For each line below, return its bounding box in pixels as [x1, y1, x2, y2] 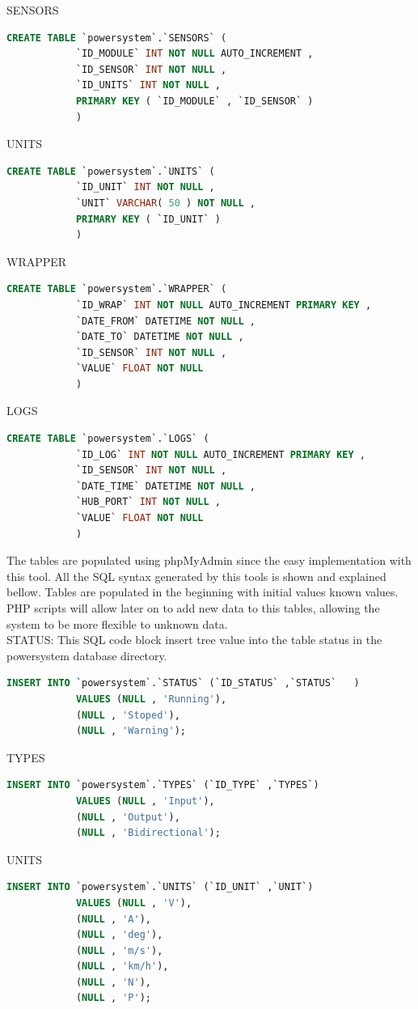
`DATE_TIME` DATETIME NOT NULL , [75, 480, 255, 492]
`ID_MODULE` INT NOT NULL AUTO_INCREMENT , [75, 48, 314, 60]
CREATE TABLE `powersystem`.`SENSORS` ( [6, 32, 227, 44]
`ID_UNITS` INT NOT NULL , [75, 79, 221, 91]
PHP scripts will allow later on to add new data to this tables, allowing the [6, 600, 380, 616]
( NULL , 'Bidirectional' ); [75, 827, 221, 839]
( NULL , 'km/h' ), [75, 960, 169, 973]
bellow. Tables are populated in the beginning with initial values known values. [6, 583, 399, 600]
